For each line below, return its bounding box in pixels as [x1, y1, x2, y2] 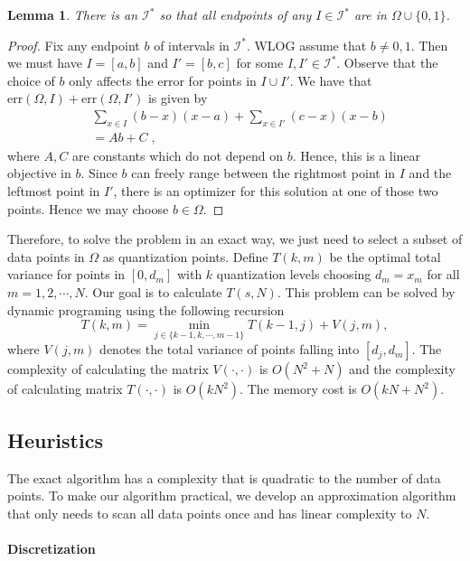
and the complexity [349, 360, 456, 379]
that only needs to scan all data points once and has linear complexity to [7, 503, 412, 522]
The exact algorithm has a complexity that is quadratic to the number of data [7, 468, 441, 487]
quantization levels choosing [216, 265, 371, 284]
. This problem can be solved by [277, 282, 456, 301]
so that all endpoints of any [159, 5, 312, 23]
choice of [7, 70, 55, 89]
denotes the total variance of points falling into [99, 340, 360, 359]
